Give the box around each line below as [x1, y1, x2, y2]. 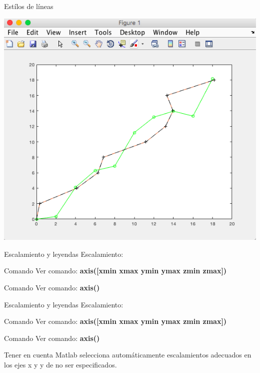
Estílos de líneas [4, 1, 53, 11]
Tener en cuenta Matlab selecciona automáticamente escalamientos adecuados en [4, 349, 251, 360]
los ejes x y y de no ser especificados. [4, 359, 117, 370]
